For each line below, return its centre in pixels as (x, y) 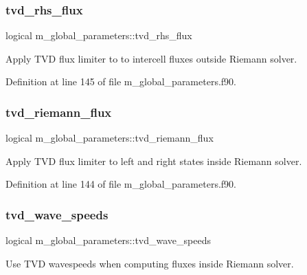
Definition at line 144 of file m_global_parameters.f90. (121, 184)
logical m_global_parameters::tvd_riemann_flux (110, 138)
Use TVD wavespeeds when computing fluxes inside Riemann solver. (150, 263)
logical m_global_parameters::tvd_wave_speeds (108, 240)
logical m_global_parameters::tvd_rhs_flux (99, 35)
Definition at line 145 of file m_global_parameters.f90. (121, 81)
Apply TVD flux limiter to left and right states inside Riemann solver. (154, 161)
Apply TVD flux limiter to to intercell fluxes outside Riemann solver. (151, 58)
